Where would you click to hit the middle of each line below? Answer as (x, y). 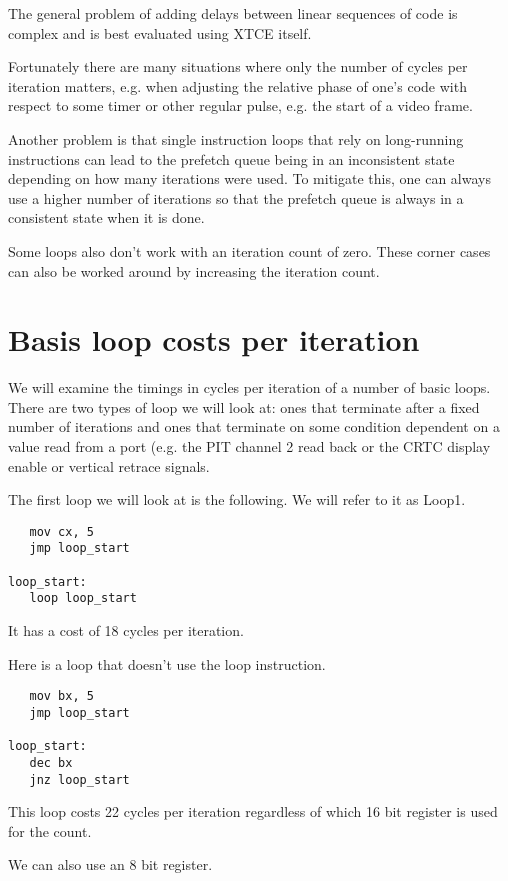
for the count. (50, 830)
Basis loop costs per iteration (214, 339)
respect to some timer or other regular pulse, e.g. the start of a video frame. (240, 105)
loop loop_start (83, 598)
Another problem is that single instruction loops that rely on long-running (236, 138)
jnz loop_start (79, 779)
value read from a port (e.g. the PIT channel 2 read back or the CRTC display (249, 446)
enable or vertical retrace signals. (109, 465)
